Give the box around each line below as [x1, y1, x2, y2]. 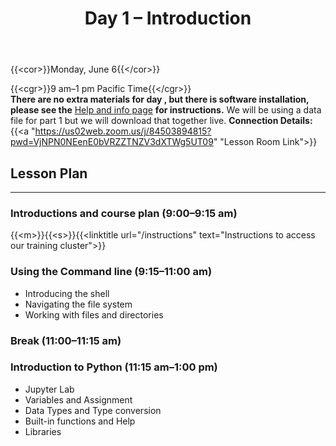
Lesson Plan [10, 165, 88, 182]
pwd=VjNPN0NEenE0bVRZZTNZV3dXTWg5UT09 [10, 136, 214, 148]
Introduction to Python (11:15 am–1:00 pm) [10, 360, 218, 374]
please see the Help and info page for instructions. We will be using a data [10, 104, 322, 116]
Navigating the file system [24, 298, 133, 310]
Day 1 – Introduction [84, 7, 252, 30]
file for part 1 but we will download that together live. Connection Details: [10, 115, 313, 127]
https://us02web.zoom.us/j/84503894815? [34, 125, 212, 137]
